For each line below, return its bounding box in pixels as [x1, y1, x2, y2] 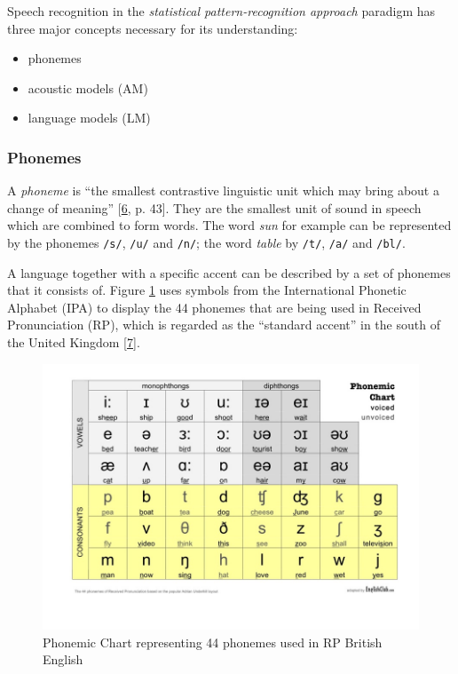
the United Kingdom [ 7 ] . [7, 333, 140, 351]
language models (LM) [28, 108, 151, 127]
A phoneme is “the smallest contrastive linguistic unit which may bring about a [7, 181, 439, 200]
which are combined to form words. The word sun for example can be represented [7, 216, 452, 234]
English [43, 650, 83, 669]
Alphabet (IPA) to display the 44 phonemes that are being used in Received [7, 297, 422, 316]
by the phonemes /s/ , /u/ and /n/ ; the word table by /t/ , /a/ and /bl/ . [7, 233, 406, 251]
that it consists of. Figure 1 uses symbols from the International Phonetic [7, 281, 407, 299]
